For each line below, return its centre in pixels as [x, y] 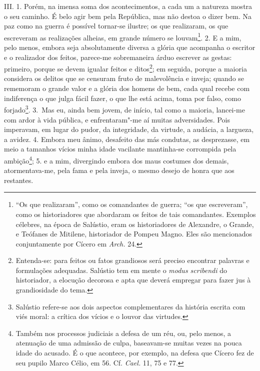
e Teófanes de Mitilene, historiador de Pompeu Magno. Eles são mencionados [134, 234]
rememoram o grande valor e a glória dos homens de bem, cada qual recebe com [127, 88]
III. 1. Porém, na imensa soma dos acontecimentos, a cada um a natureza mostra [128, 6]
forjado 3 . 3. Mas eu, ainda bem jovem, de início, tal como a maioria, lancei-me [124, 109]
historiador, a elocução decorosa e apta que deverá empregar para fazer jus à [133, 280]
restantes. [19, 180]
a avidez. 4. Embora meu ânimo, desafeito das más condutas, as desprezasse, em [127, 139]
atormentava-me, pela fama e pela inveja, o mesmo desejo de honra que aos [119, 170]
